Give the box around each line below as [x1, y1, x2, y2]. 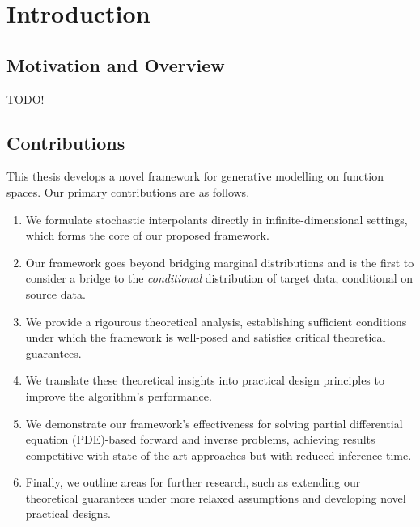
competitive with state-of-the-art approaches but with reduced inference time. [25, 446, 412, 463]
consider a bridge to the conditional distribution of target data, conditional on [25, 270, 414, 287]
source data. [25, 285, 86, 302]
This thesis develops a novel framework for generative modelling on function [6, 168, 384, 185]
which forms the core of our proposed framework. [25, 227, 269, 244]
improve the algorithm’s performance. [25, 387, 212, 404]
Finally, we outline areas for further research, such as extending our [25, 474, 361, 491]
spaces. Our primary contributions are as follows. [6, 183, 250, 200]
